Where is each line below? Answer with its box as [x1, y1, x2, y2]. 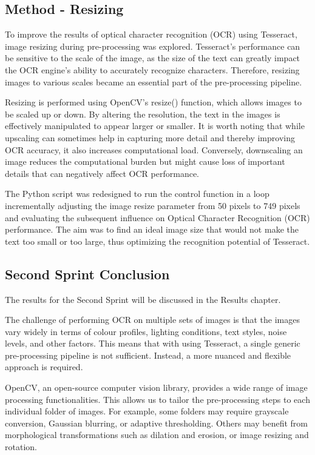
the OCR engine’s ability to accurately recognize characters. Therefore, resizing [5, 63, 300, 76]
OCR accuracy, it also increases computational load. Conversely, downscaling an [5, 143, 303, 156]
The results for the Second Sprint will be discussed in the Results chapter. [5, 293, 281, 305]
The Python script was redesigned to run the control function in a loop [5, 187, 269, 200]
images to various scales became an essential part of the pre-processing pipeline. [5, 75, 302, 88]
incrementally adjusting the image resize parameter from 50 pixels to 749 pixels [5, 199, 300, 211]
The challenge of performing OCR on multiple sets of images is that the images [5, 313, 300, 326]
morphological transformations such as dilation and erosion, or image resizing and [5, 428, 309, 441]
